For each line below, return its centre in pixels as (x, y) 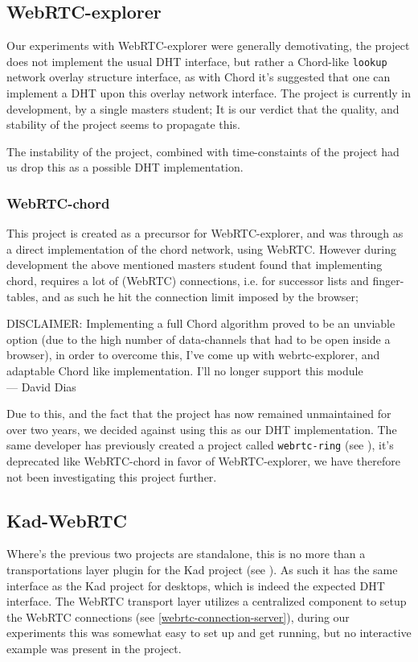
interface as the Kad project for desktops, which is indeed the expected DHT (196, 585)
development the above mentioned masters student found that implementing (195, 265)
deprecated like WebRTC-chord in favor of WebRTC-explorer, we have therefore (203, 461)
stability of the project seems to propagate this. (123, 124)
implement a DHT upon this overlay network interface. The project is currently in (209, 93)
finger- (388, 281)
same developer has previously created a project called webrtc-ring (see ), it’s (200, 445)
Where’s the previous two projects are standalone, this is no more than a (186, 554)
